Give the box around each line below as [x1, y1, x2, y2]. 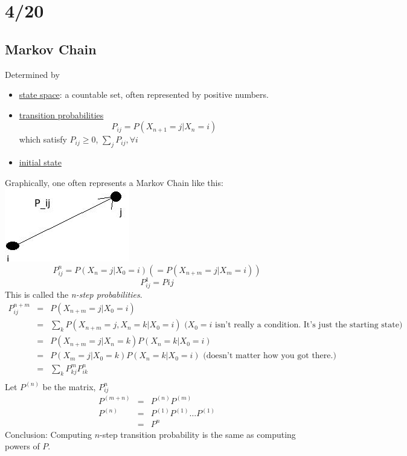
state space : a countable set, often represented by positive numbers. [19, 88, 269, 101]
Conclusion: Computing [5, 428, 92, 440]
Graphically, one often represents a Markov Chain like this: [5, 176, 223, 188]
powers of [5, 440, 40, 452]
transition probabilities [19, 108, 104, 121]
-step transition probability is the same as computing [100, 428, 296, 440]
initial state [19, 156, 62, 169]
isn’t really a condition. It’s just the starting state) [215, 321, 403, 330]
